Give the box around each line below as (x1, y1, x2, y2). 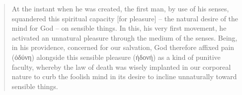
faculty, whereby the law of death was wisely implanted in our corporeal (11, 61, 231, 72)
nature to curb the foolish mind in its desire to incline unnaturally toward (11, 71, 237, 82)
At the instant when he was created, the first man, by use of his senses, (11, 3, 229, 13)
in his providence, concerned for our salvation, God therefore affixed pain (11, 42, 235, 52)
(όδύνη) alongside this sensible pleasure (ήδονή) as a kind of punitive (11, 51, 221, 62)
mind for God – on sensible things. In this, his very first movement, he (11, 23, 227, 33)
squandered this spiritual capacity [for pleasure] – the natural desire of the (11, 13, 239, 23)
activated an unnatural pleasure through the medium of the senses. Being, (11, 32, 238, 43)
